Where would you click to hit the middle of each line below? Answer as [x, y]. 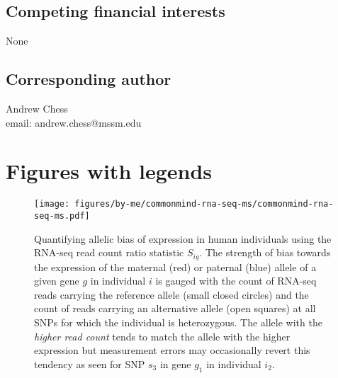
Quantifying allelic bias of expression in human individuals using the [183, 238]
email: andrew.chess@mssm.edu [74, 122]
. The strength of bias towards [265, 252]
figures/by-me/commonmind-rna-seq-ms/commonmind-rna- [204, 204]
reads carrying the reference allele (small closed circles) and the [171, 294]
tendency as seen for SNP [90, 363]
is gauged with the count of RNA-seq [236, 281]
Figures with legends [109, 171]
